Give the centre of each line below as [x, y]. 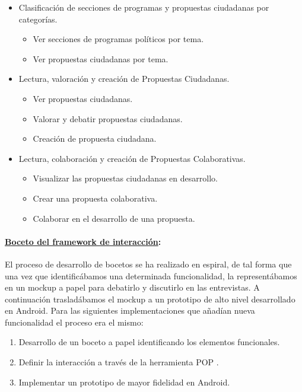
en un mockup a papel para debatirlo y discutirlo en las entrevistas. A [132, 287]
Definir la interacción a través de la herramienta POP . [119, 362]
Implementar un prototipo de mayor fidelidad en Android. [124, 382]
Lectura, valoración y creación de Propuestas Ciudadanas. [124, 79]
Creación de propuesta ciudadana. [95, 138]
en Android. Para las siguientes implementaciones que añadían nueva [130, 310]
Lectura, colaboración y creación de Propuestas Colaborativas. [132, 158]
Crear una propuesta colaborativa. [95, 198]
